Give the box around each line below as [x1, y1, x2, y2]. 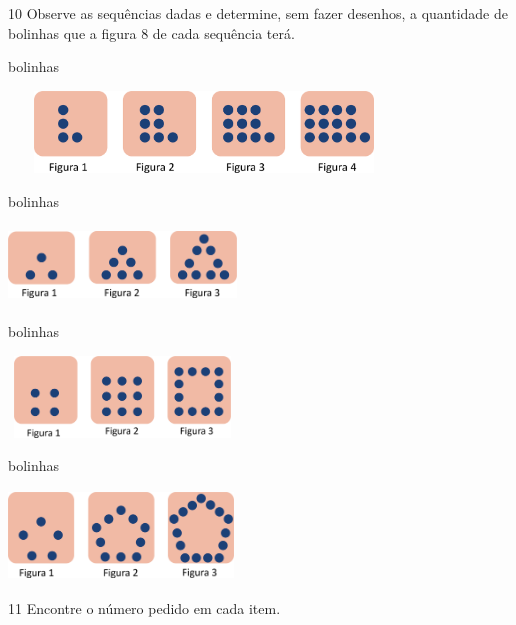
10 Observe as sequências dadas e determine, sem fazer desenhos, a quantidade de [8, 3, 508, 23]
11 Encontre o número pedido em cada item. [8, 597, 281, 618]
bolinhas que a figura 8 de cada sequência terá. [8, 22, 295, 43]
